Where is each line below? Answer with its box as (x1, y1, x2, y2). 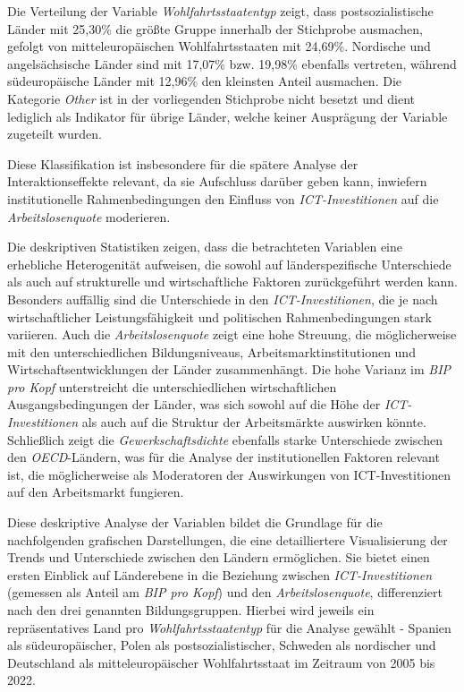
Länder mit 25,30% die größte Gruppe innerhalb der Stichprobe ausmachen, (7, 19, 423, 38)
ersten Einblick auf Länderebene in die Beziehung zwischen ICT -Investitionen (7, 565, 433, 584)
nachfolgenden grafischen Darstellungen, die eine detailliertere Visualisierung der (7, 530, 448, 549)
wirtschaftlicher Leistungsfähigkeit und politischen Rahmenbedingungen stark (7, 307, 433, 326)
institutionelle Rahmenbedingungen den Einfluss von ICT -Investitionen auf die (7, 189, 439, 208)
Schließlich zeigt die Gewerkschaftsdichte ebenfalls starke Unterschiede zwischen (7, 430, 443, 449)
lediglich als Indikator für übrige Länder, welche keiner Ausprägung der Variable (7, 107, 448, 125)
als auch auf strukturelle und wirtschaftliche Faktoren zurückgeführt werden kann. (7, 272, 458, 291)
